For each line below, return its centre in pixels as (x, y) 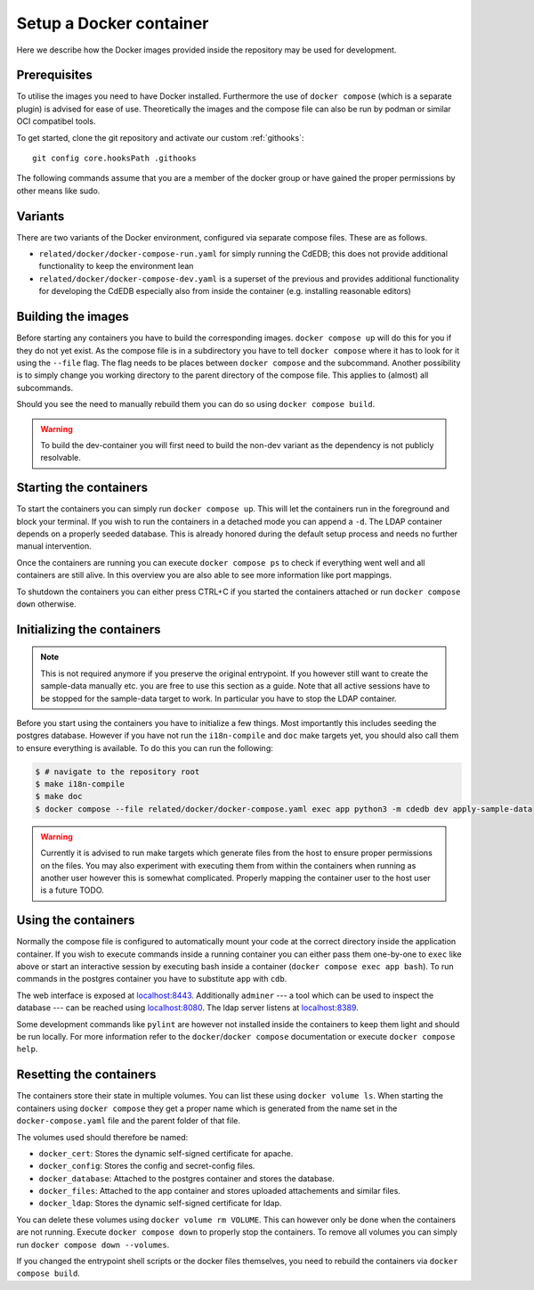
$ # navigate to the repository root (117, 772)
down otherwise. (46, 604)
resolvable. (61, 458)
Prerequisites (54, 75)
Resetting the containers (86, 1075)
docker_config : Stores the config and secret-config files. (147, 1166)
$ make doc (59, 796)
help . (27, 1049)
